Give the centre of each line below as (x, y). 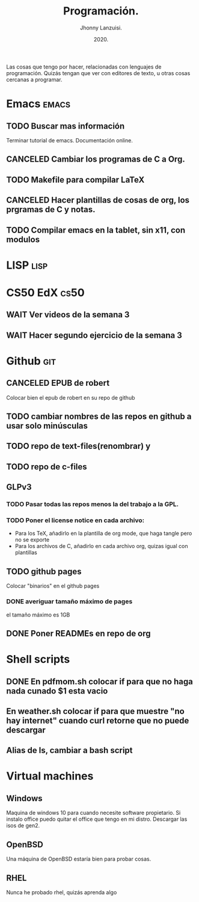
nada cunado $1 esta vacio (57, 691)
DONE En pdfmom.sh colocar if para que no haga (100, 681)
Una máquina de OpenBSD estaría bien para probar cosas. (79, 859)
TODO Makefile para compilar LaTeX (75, 179)
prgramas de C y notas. (51, 209)
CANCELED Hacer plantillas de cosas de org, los (98, 200)
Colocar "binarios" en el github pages (53, 586)
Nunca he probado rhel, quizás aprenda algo (62, 892)
